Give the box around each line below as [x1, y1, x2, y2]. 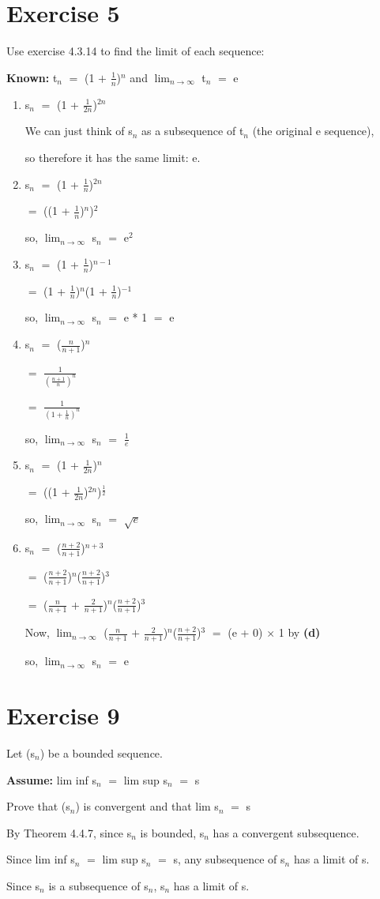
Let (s [6, 744, 36, 761]
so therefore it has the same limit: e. [24, 149, 201, 165]
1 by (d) [278, 624, 321, 641]
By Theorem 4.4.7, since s [6, 824, 132, 841]
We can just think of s [24, 122, 133, 139]
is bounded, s [140, 824, 205, 841]
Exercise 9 [6, 698, 120, 731]
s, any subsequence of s [173, 851, 285, 867]
